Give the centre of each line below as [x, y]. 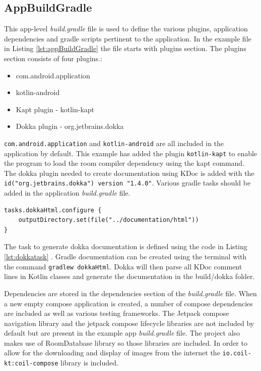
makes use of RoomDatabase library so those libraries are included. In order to [126, 342]
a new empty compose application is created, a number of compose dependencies [128, 303]
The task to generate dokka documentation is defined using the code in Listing [126, 246]
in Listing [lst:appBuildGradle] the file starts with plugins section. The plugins [125, 48]
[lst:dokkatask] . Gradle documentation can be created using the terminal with [125, 257]
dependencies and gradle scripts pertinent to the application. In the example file [128, 38]
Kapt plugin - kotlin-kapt [55, 109]
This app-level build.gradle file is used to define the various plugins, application [126, 29]
